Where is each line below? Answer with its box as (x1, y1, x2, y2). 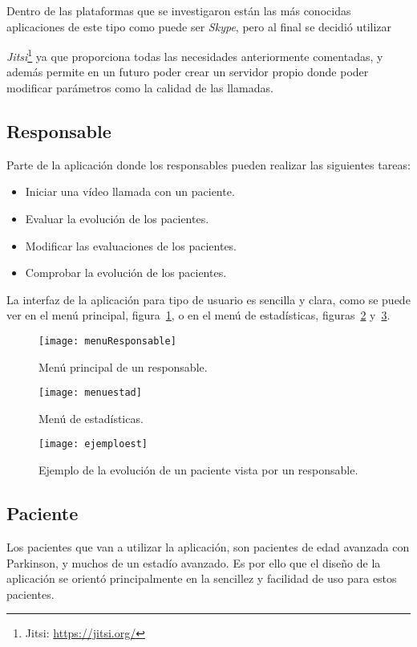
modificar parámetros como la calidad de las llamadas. (6, 79, 273, 96)
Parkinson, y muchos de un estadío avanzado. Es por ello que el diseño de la (6, 554, 381, 571)
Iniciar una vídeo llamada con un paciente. (25, 183, 235, 200)
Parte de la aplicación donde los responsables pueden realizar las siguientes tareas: (6, 156, 411, 173)
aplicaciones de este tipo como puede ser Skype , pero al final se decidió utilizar (6, 18, 392, 35)
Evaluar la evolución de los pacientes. (25, 210, 209, 227)
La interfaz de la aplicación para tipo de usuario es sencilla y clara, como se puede (6, 291, 411, 307)
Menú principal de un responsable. (38, 358, 208, 375)
